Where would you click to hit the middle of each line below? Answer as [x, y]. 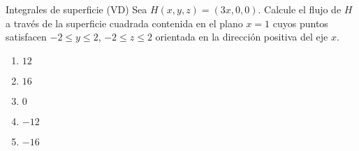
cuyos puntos [300, 23]
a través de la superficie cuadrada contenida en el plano [124, 23]
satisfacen [26, 37]
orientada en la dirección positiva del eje [242, 37]
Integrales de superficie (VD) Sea [76, 9]
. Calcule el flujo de [300, 9]
